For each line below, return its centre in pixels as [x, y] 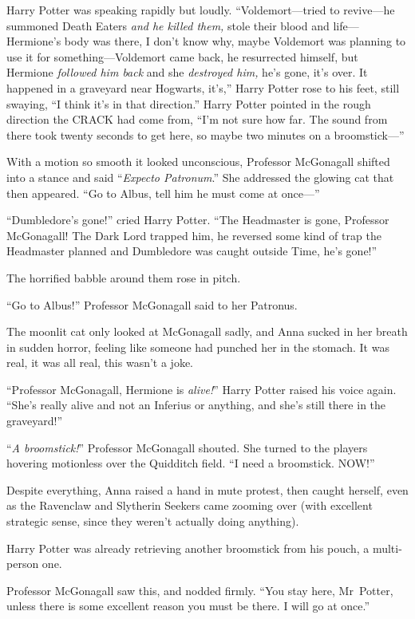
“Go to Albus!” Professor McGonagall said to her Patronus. [152, 304]
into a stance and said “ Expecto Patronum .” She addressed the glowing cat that [200, 177]
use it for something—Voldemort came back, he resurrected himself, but [182, 56]
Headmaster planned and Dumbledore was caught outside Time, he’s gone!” [192, 251]
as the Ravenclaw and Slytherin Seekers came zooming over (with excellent [190, 505]
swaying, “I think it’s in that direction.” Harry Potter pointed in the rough [189, 103]
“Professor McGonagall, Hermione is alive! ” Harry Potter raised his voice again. [202, 389]
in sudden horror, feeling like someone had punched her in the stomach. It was [198, 347]
